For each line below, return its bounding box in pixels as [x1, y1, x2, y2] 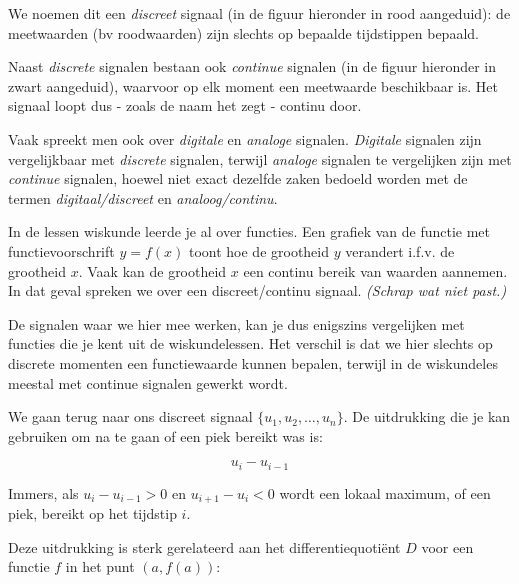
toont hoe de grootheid [188, 240, 330, 261]
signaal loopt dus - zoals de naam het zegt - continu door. [8, 95, 362, 116]
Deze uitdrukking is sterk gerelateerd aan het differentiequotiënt [8, 536, 401, 557]
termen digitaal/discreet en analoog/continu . [8, 187, 278, 208]
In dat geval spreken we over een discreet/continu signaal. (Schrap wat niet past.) [8, 280, 507, 301]
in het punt [65, 556, 135, 577]
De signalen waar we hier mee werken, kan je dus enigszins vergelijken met [8, 313, 465, 334]
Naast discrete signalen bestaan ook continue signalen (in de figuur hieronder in [8, 56, 497, 77]
